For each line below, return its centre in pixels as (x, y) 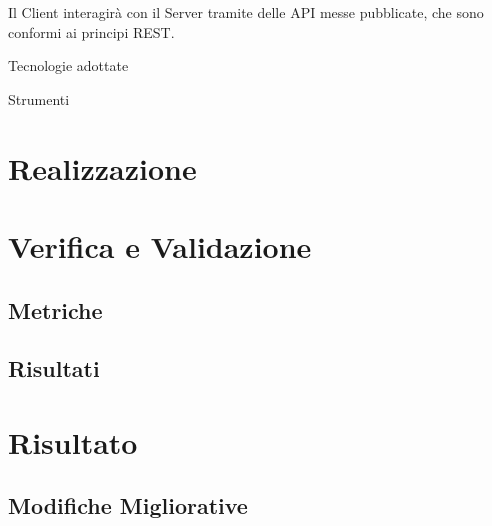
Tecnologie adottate (68, 65)
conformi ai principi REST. (91, 31)
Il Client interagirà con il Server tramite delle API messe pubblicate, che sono (246, 12)
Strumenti (39, 98)
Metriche (55, 309)
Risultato (73, 441)
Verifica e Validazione (160, 245)
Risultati (54, 368)
